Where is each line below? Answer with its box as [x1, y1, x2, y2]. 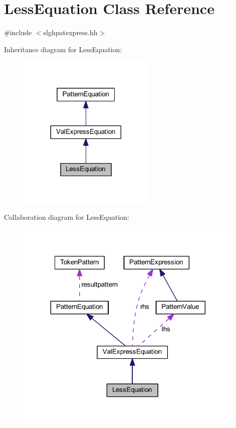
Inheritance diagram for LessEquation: [4, 44, 122, 54]
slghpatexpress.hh [43, 27, 98, 38]
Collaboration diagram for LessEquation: [4, 212, 129, 222]
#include [4, 27, 32, 38]
